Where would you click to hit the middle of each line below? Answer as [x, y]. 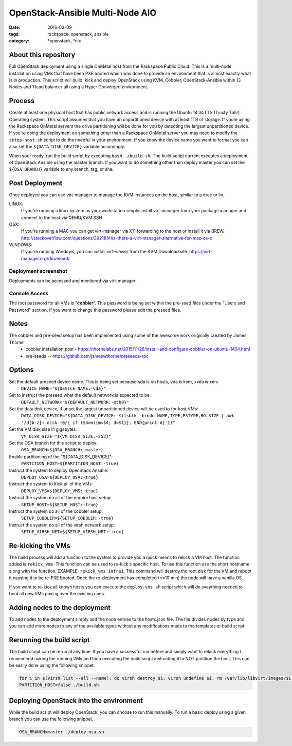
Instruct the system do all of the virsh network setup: [62, 525]
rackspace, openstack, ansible [78, 34]
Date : [15, 27]
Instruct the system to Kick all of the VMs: [51, 484]
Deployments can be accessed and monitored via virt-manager [72, 281]
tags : [14, 34]
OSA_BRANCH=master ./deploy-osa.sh [62, 732]
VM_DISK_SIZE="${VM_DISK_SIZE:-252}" [66, 436]
